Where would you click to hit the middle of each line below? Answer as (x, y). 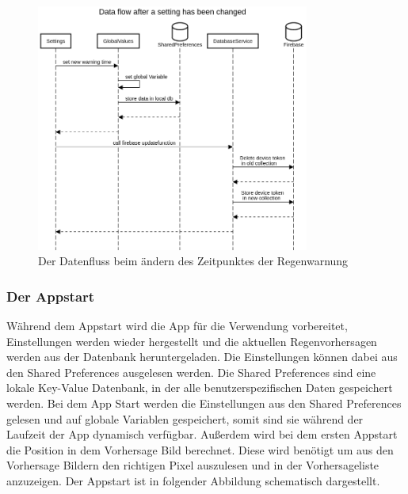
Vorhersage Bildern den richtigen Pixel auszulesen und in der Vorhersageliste (193, 465)
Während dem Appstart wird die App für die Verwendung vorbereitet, (177, 326)
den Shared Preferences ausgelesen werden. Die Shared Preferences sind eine (191, 372)
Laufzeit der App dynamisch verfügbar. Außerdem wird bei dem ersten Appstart (202, 434)
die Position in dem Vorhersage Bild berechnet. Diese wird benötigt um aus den (200, 449)
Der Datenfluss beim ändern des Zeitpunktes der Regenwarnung (193, 261)
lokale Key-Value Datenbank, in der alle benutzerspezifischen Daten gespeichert (200, 388)
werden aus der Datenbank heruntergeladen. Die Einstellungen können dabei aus (202, 357)
